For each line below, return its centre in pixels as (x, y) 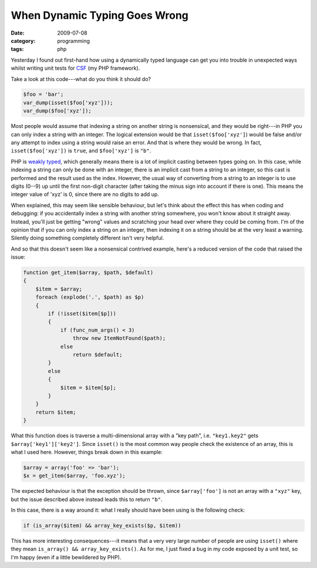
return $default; (97, 355)
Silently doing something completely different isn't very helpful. (87, 238)
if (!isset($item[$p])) (82, 314)
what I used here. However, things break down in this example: (87, 452)
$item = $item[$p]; (88, 388)
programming (74, 40)
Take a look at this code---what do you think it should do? (81, 79)
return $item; (56, 412)
